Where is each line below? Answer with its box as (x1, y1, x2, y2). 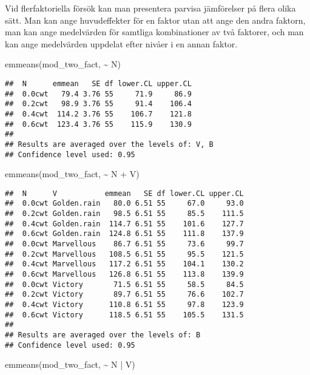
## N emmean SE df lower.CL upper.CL (5, 79, 192, 88)
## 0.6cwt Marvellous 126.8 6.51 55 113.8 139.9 (5, 270, 244, 279)
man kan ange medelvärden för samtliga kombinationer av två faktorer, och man (5, 25, 304, 38)
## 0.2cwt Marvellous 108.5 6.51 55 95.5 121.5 (5, 249, 244, 258)
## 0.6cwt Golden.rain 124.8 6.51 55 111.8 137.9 (5, 229, 244, 238)
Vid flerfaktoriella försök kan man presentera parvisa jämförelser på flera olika (5, 2, 296, 14)
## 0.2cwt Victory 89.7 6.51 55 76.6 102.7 (5, 290, 244, 299)
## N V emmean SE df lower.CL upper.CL (5, 189, 244, 198)
